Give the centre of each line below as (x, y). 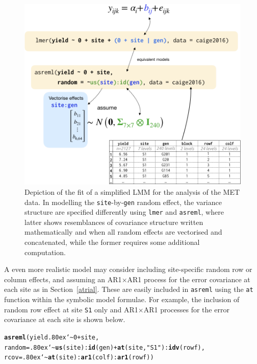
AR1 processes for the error (186, 309)
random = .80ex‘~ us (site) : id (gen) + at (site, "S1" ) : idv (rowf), (105, 347)
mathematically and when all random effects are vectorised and (123, 232)
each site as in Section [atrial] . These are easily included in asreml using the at (129, 289)
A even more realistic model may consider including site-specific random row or (128, 269)
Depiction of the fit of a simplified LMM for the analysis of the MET (132, 191)
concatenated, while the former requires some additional (112, 242)
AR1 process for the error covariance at (189, 279)
